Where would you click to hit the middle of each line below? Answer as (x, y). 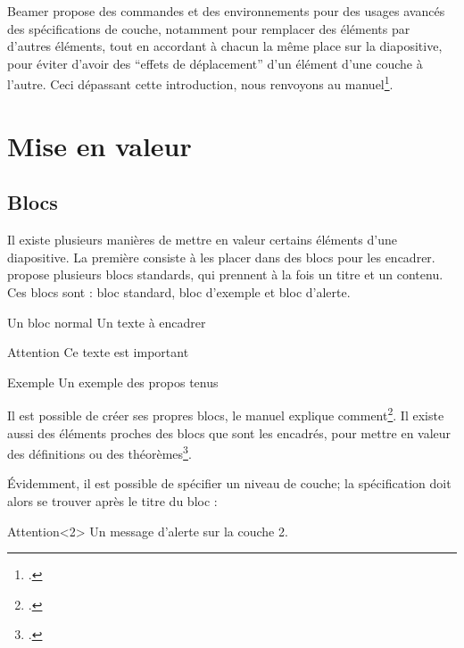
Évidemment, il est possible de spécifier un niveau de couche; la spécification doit (229, 483)
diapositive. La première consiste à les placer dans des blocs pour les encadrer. (221, 257)
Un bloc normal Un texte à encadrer (107, 322)
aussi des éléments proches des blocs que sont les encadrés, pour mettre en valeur (229, 432)
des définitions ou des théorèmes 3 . (99, 452)
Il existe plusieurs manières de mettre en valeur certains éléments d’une (202, 240)
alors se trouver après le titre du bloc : (112, 501)
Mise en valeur (99, 145)
